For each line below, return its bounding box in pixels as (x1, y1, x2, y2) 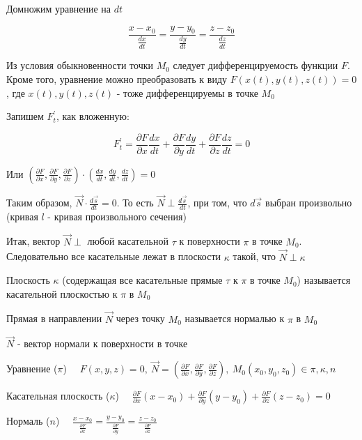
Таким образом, (6, 195, 72, 210)
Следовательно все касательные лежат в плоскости (6, 249, 221, 264)
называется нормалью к (184, 311, 285, 326)
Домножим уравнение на (6, 1, 111, 15)
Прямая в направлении (6, 311, 102, 326)
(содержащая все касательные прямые (62, 273, 223, 287)
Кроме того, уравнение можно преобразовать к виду (6, 72, 228, 86)
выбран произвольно (265, 195, 352, 210)
